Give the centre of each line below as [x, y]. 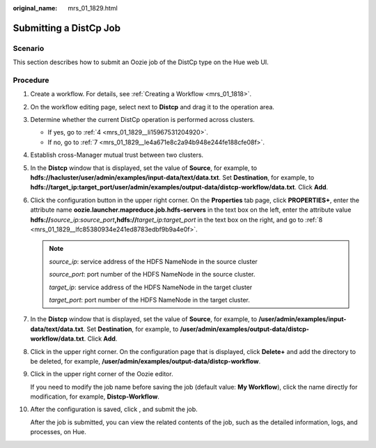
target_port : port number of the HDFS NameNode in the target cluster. [150, 300]
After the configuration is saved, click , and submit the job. [114, 409]
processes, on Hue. [58, 432]
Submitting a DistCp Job [67, 28]
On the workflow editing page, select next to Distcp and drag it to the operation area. [152, 107]
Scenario [29, 48]
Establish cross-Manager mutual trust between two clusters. [117, 155]
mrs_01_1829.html [93, 8]
